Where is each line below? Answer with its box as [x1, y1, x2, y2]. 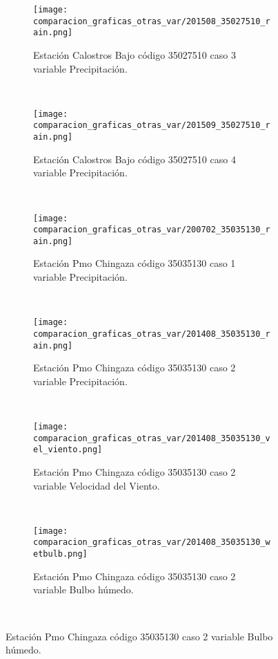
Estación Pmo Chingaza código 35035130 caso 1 [33, 256, 236, 270]
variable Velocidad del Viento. [33, 478, 160, 492]
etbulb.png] [33, 549, 88, 559]
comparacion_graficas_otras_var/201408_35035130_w [33, 537, 270, 548]
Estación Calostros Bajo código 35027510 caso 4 [33, 151, 236, 166]
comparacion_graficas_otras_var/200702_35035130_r [33, 225, 270, 235]
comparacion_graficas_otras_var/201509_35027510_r [33, 120, 270, 131]
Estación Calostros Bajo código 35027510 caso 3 [33, 47, 236, 62]
